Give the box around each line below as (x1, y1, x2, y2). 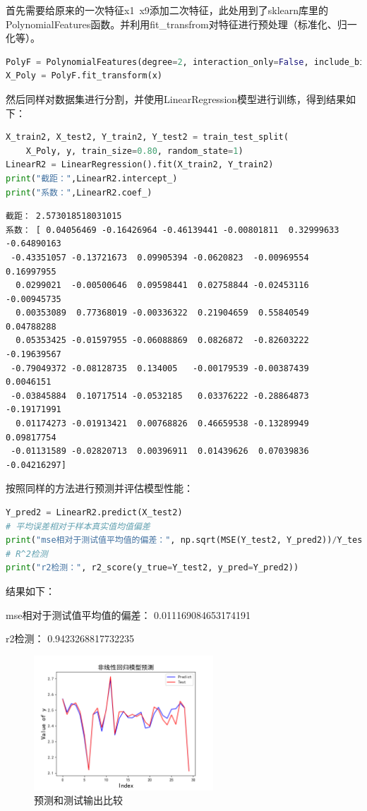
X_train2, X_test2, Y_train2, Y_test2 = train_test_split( (6, 132, 289, 143)
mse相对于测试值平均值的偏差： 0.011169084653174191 (6, 607, 251, 622)
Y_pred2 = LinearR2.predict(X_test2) (6, 507, 183, 517)
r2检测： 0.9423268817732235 (6, 631, 135, 646)
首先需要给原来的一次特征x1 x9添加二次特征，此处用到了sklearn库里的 (6, 3, 329, 17)
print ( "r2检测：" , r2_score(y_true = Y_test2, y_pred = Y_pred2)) (6, 563, 299, 573)
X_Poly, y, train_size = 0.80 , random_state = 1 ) (25, 145, 243, 156)
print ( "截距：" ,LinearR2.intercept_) (6, 173, 178, 184)
